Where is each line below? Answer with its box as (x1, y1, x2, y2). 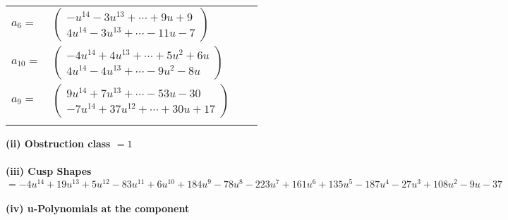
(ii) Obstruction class (6, 136, 111, 150)
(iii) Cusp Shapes (6, 164, 92, 178)
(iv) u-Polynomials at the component (6, 201, 190, 216)
